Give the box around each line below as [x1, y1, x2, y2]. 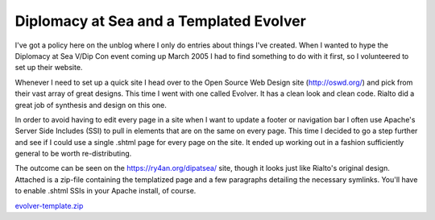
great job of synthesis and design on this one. [14, 100, 167, 110]
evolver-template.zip [14, 201, 84, 210]
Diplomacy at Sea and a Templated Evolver [14, 12, 306, 30]
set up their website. [14, 63, 83, 73]
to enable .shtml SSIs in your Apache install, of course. [14, 186, 197, 196]
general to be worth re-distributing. [14, 149, 132, 159]
